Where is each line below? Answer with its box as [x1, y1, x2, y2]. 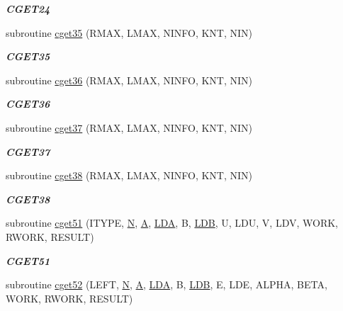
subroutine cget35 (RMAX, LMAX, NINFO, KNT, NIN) [6, 25, 252, 40]
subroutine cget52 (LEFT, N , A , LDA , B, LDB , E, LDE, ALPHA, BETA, [6, 277, 327, 292]
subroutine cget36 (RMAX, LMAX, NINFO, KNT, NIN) [6, 72, 252, 87]
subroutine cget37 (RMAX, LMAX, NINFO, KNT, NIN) [6, 120, 252, 135]
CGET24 [6, 1, 50, 16]
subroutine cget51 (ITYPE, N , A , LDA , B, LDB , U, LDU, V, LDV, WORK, [6, 215, 338, 230]
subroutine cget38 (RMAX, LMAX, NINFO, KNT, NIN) [6, 168, 252, 183]
